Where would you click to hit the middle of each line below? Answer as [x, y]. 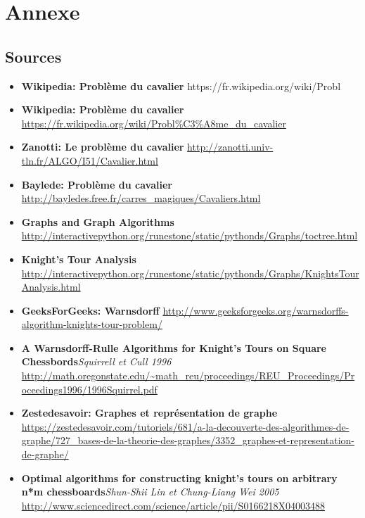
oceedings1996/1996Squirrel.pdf [89, 389]
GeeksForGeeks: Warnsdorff [90, 310]
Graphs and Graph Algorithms [98, 221]
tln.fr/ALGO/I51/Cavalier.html [90, 160]
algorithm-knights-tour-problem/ [92, 324]
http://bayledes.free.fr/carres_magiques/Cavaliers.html [141, 198]
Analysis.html [51, 287]
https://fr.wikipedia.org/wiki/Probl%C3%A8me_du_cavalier [154, 123]
